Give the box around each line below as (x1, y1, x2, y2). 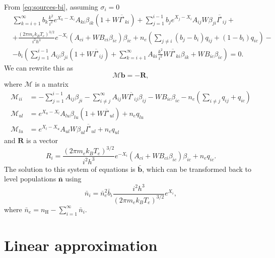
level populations (4, 173, 56, 184)
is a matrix (35, 79, 68, 89)
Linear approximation (4, 234, 158, 255)
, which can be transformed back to (142, 163, 251, 174)
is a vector (26, 135, 58, 146)
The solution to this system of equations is (4, 163, 135, 174)
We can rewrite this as (4, 62, 74, 73)
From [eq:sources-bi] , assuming (4, 2, 98, 12)
